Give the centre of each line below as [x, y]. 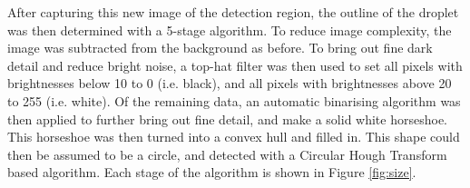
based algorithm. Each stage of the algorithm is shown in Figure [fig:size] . [212, 172]
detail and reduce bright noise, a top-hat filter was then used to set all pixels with [235, 65]
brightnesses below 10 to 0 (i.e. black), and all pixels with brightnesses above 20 [230, 83]
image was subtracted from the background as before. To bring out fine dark [220, 48]
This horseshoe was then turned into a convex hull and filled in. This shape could [234, 137]
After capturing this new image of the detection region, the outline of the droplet [233, 12]
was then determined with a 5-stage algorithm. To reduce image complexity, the [230, 30]
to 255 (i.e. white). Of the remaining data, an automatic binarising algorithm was [234, 100]
